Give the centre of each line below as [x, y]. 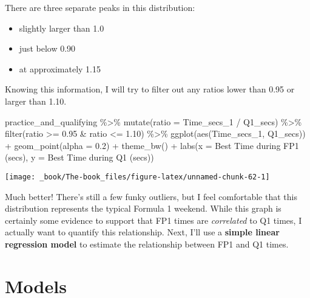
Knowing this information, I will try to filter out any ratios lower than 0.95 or [150, 89]
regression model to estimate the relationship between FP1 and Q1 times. [147, 244]
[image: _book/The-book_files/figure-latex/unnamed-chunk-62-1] [137, 177]
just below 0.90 [47, 48]
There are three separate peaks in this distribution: [100, 7]
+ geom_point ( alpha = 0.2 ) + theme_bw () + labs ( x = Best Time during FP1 [152, 145]
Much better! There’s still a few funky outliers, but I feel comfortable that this [151, 196]
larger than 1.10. [36, 101]
